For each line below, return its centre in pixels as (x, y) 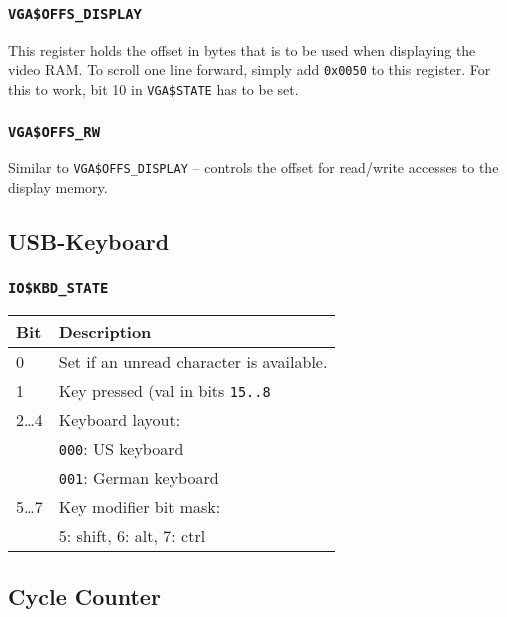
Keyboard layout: (119, 420)
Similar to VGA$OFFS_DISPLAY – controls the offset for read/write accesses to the (253, 167)
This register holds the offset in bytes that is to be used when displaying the (242, 49)
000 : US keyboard (121, 449)
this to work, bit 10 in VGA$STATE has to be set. (153, 89)
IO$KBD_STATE (58, 288)
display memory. (58, 187)
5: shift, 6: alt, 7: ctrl (132, 536)
